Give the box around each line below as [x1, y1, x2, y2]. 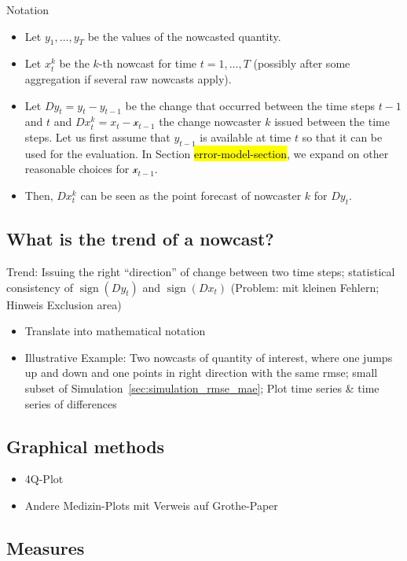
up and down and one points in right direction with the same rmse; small [24, 364, 378, 381]
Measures [6, 535, 85, 559]
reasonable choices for [24, 161, 130, 177]
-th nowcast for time [98, 55, 197, 72]
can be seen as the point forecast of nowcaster [80, 186, 302, 203]
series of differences [24, 395, 117, 412]
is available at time [200, 128, 291, 145]
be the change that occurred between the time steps [125, 97, 376, 113]
